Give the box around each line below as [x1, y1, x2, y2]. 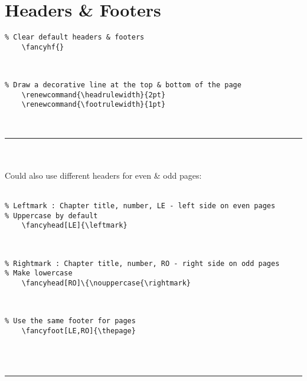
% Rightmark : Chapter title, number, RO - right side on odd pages [5, 259, 280, 268]
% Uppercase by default [5, 211, 98, 220]
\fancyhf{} [21, 42, 64, 51]
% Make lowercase [5, 269, 73, 278]
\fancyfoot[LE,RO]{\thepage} [21, 326, 136, 335]
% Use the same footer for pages [5, 317, 136, 326]
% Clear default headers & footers [5, 33, 145, 42]
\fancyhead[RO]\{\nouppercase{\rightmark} [21, 278, 191, 287]
